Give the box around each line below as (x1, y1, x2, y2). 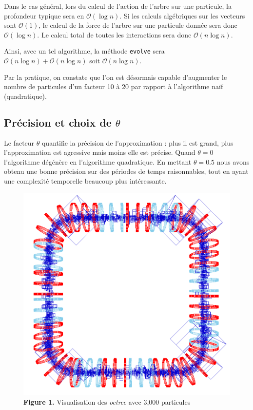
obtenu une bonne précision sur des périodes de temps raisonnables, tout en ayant (4, 166, 249, 176)
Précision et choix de (4, 114, 112, 130)
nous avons (216, 156, 250, 167)
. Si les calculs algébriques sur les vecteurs (119, 10, 245, 20)
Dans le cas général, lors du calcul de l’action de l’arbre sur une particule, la (4, 1, 232, 11)
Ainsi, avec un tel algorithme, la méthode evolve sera (4, 46, 165, 56)
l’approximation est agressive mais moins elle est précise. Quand (4, 147, 195, 157)
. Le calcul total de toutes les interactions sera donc (37, 29, 192, 39)
